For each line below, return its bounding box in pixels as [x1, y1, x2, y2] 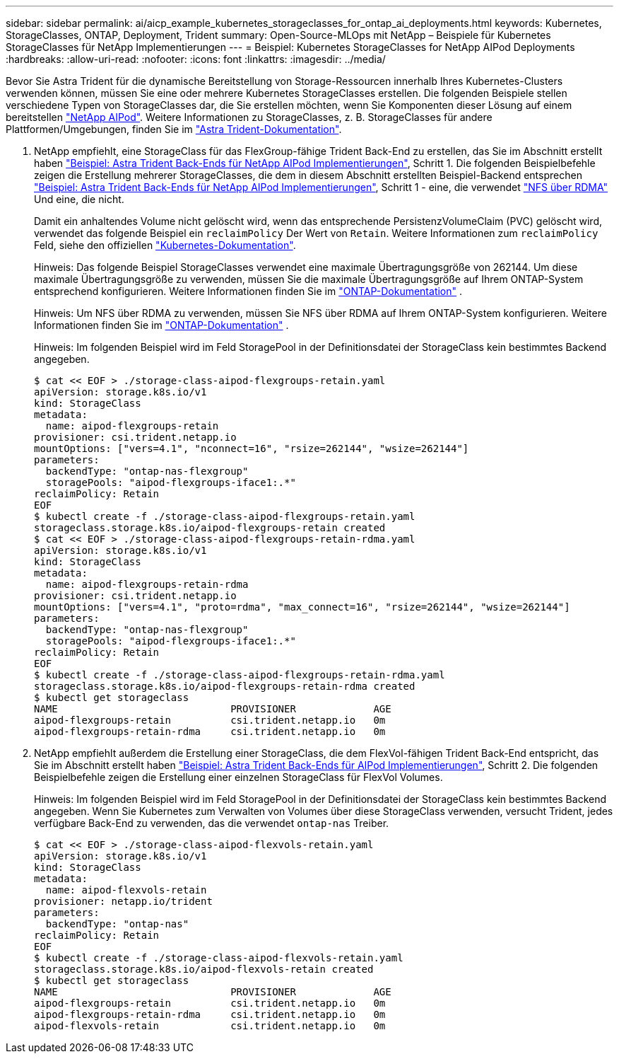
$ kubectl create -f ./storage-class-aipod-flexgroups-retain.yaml [34, 511, 415, 522]
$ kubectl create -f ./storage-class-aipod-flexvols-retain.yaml [34, 952, 403, 963]
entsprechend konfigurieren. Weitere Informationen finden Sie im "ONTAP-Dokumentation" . [34, 285, 463, 297]
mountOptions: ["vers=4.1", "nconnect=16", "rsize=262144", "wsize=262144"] [34, 443, 469, 454]
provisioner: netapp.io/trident [34, 896, 213, 907]
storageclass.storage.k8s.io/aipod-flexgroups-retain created [34, 522, 386, 533]
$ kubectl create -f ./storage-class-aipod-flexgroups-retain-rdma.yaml [34, 669, 445, 681]
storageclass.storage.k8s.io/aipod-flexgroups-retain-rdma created [34, 681, 415, 692]
